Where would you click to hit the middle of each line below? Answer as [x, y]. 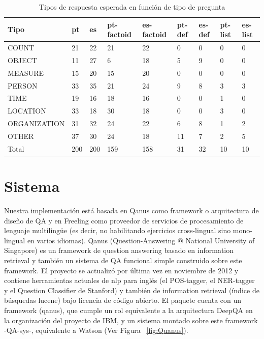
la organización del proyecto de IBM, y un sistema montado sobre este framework [131, 320]
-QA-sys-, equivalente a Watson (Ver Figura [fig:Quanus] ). [96, 330]
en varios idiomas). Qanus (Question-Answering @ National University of [141, 240]
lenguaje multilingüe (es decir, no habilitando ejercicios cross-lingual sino [118, 230]
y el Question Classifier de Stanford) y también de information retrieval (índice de [132, 290]
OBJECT [22, 60]
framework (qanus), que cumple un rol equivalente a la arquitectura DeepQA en [128, 310]
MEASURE [26, 73]
